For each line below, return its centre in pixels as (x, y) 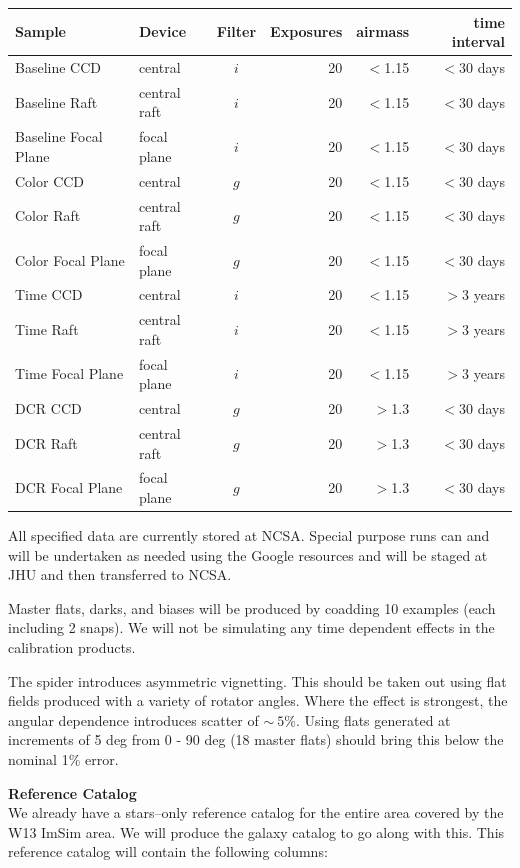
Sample (40, 31)
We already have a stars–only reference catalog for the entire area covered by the (256, 812)
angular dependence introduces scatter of (133, 719)
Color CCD (50, 180)
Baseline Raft (56, 101)
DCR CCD (48, 408)
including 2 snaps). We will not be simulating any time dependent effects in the (251, 627)
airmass (383, 31)
